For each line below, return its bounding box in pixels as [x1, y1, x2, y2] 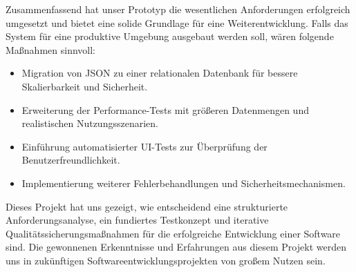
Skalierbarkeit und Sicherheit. [21, 79, 148, 93]
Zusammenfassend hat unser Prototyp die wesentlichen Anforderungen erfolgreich [6, 2, 350, 16]
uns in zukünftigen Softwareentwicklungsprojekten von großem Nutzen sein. [6, 253, 326, 267]
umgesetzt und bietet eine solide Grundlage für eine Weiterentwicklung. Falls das [6, 15, 348, 30]
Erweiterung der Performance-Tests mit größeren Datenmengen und [21, 102, 309, 117]
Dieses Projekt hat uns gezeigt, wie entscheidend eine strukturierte [6, 199, 288, 213]
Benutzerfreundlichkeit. [21, 153, 120, 167]
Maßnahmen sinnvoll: [6, 42, 95, 57]
